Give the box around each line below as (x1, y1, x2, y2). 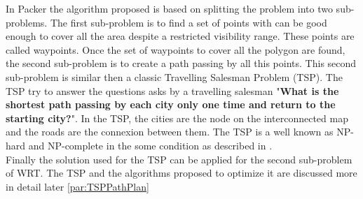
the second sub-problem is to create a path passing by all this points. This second (6, 56, 357, 71)
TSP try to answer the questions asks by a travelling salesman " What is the (6, 83, 339, 98)
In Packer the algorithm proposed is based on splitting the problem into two (6, 1, 333, 15)
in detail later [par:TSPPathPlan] (6, 179, 149, 193)
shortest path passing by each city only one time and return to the (6, 97, 336, 112)
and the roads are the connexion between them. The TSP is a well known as (6, 124, 334, 139)
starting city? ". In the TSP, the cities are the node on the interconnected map (6, 110, 348, 125)
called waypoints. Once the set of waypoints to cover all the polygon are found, (6, 42, 345, 57)
